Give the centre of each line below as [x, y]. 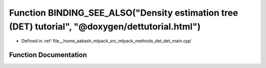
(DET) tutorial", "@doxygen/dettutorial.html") [105, 26]
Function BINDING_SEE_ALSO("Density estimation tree [124, 13]
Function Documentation [48, 55]
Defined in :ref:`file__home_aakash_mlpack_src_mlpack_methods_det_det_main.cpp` [107, 41]
